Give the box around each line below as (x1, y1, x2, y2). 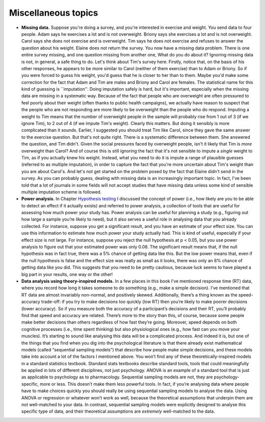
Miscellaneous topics (9, 7, 98, 18)
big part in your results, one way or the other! (21, 271, 113, 277)
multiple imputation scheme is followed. (21, 189, 102, 195)
